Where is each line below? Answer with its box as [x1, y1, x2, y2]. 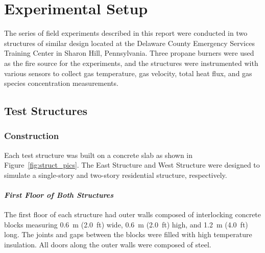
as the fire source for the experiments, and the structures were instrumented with [4, 57, 258, 68]
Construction [4, 129, 59, 142]
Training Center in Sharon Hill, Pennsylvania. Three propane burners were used [4, 48, 254, 58]
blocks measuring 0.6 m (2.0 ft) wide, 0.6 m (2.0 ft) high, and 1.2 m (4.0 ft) [4, 219, 248, 229]
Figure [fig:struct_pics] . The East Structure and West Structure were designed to [4, 159, 260, 170]
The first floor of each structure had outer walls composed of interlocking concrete [4, 209, 261, 220]
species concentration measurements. [4, 78, 118, 88]
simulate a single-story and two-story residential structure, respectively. [4, 169, 227, 180]
